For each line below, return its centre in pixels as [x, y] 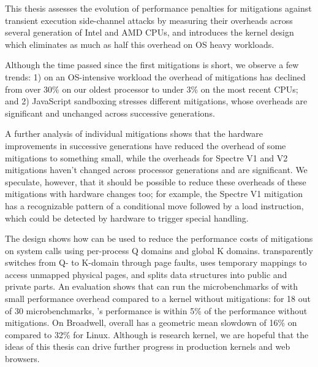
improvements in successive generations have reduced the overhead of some [146, 145]
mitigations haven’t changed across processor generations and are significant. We [156, 170]
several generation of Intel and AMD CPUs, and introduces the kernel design [150, 32]
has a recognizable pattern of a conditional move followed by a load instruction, [154, 205]
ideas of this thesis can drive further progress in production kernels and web [148, 346]
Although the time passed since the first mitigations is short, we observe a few [152, 65]
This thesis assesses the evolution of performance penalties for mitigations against [158, 8]
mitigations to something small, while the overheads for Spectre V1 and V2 [146, 157]
